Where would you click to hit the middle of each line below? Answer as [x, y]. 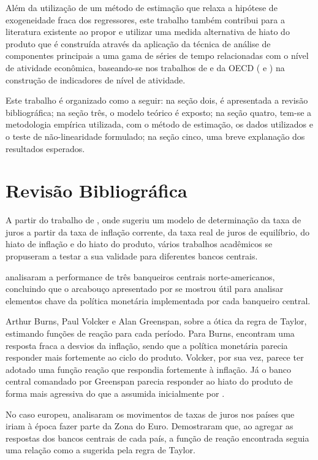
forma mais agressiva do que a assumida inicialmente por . [115, 393]
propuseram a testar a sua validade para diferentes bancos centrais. [132, 256]
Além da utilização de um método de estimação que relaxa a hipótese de [142, 7]
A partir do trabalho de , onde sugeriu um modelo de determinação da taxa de [153, 220]
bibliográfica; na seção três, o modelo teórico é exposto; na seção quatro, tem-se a [159, 112]
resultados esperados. [45, 148]
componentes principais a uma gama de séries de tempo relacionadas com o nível [157, 56]
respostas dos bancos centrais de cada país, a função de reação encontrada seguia [157, 438]
